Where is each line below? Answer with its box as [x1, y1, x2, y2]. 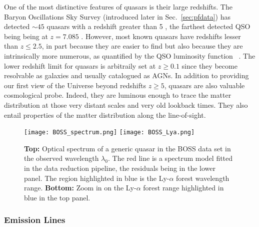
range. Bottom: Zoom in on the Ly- [24, 182, 136, 193]
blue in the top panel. [24, 192, 90, 202]
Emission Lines [4, 213, 65, 226]
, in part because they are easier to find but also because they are [41, 41, 243, 51]
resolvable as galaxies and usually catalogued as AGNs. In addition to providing [4, 70, 249, 81]
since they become [181, 60, 237, 71]
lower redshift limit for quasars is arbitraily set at [4, 60, 156, 71]
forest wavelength [176, 172, 229, 183]
